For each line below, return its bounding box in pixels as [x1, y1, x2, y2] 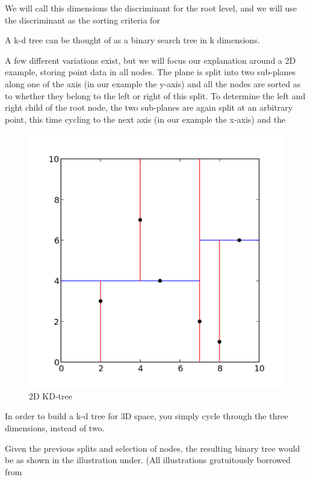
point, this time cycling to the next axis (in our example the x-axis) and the [5, 112, 286, 125]
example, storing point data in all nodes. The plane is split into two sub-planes [5, 66, 296, 78]
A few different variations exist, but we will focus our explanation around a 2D [5, 54, 296, 66]
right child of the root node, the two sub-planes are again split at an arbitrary [5, 101, 293, 114]
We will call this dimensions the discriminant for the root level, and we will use [5, 2, 297, 14]
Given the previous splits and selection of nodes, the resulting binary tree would [5, 442, 300, 454]
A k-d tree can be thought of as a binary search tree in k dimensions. [5, 34, 260, 46]
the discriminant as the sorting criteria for [5, 13, 160, 26]
